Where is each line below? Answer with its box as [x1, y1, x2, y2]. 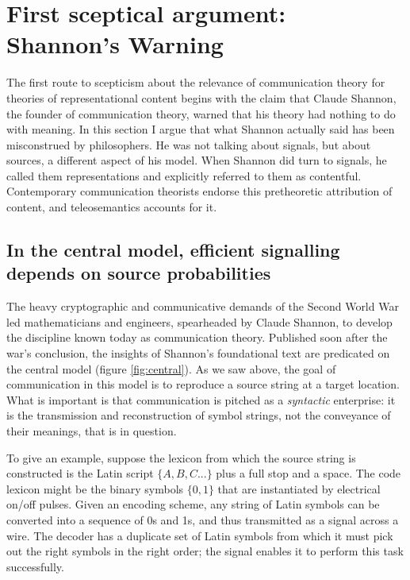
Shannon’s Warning [6, 28, 224, 60]
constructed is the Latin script [6, 465, 154, 481]
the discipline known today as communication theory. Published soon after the [6, 329, 388, 346]
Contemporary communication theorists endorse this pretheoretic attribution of [6, 183, 393, 199]
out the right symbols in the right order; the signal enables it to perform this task [6, 543, 404, 559]
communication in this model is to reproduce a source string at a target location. [6, 376, 400, 392]
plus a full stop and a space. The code [216, 465, 401, 481]
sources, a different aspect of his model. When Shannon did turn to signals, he [6, 152, 387, 168]
